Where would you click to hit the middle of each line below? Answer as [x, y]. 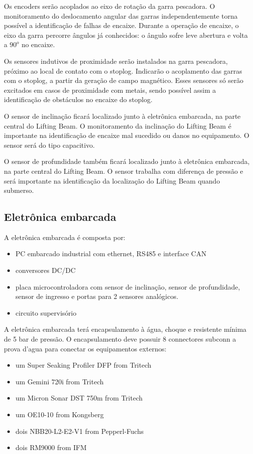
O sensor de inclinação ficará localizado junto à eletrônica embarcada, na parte [122, 116]
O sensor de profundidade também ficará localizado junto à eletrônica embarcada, [127, 161]
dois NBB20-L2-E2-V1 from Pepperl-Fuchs [79, 431]
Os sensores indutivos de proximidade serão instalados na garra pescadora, [116, 61]
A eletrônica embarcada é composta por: [65, 237]
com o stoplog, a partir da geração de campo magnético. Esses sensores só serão [124, 80]
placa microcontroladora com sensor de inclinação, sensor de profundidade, [128, 286]
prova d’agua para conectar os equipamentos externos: [85, 348]
